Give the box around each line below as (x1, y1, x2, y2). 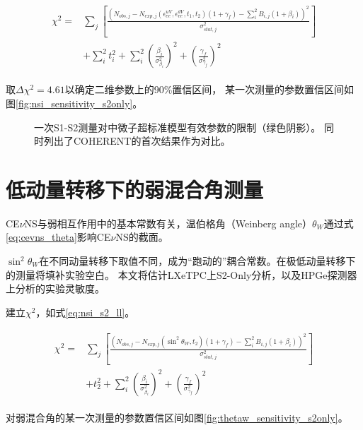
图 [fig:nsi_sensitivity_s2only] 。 (6, 95, 143, 110)
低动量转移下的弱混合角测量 (6, 174, 264, 203)
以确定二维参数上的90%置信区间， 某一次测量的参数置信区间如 (64, 82, 355, 97)
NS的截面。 (115, 229, 168, 244)
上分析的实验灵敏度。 (6, 281, 105, 296)
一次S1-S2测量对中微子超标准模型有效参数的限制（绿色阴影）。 (34, 119, 321, 134)
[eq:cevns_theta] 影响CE (6, 229, 111, 244)
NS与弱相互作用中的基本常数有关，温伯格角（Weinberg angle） (24, 215, 313, 230)
